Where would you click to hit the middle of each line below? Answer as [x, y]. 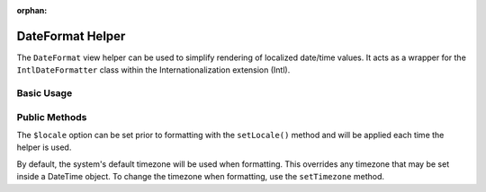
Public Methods [52, 117]
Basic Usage [45, 93]
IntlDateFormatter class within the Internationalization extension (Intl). [153, 70]
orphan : [32, 10]
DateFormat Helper [71, 36]
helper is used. [44, 147]
